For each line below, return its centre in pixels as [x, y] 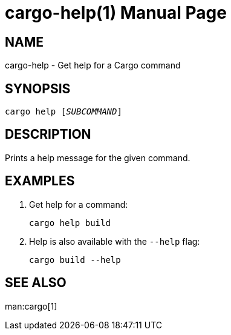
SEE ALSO [36, 283]
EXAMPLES [40, 181]
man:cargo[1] [31, 306]
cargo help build [70, 223]
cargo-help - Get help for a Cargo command [93, 65]
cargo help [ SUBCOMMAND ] [63, 112]
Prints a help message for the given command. [98, 158]
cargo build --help [75, 260]
